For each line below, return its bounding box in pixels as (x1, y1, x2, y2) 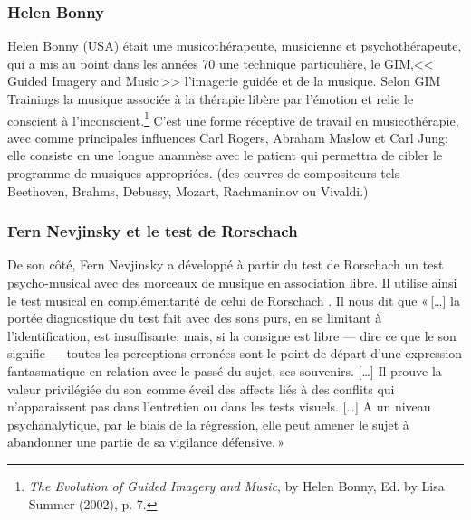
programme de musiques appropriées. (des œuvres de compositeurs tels (7, 164, 400, 183)
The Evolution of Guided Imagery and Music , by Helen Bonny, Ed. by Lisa (28, 476, 445, 495)
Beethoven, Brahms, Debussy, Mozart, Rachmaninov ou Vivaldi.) (7, 181, 369, 200)
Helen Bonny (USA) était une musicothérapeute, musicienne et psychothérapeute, (7, 36, 462, 55)
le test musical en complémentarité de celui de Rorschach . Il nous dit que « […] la (7, 290, 460, 309)
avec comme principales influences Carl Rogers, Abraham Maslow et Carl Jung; (7, 128, 448, 147)
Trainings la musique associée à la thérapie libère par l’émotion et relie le (7, 90, 414, 108)
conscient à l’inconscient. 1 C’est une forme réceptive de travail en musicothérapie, (7, 108, 459, 129)
